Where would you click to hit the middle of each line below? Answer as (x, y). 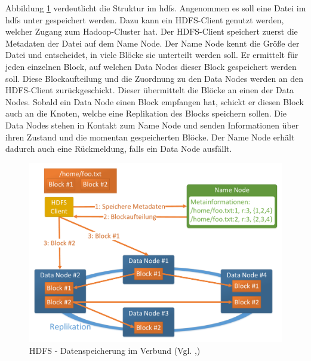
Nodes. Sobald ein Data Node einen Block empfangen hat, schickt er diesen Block (155, 101)
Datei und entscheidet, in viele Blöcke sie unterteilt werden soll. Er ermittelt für (152, 55)
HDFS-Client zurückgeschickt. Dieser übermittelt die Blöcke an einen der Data (150, 90)
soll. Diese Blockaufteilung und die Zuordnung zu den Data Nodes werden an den (155, 78)
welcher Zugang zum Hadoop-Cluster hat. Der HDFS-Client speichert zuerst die (152, 31)
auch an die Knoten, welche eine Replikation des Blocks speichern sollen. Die (146, 113)
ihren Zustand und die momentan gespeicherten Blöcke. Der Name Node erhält (150, 137)
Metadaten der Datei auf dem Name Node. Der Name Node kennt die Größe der (153, 43)
